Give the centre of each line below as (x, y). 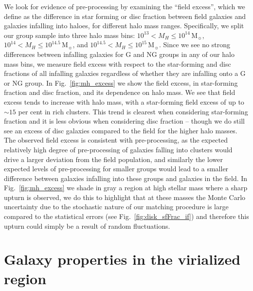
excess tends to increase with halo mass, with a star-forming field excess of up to (124, 101)
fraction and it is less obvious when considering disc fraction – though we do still (124, 121)
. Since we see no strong (194, 45)
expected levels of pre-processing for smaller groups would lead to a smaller (116, 169)
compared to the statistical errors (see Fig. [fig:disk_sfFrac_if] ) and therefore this (126, 216)
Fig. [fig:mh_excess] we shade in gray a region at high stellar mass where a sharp (126, 188)
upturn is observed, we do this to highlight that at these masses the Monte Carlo (125, 197)
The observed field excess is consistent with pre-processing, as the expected (116, 140)
